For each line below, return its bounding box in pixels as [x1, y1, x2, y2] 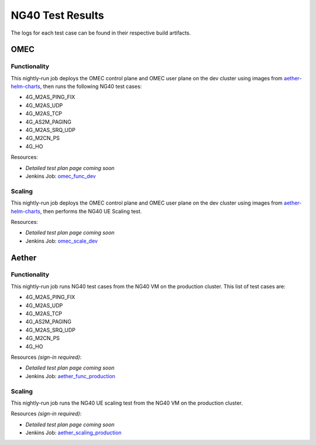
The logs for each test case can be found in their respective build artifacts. [11, 29, 191, 36]
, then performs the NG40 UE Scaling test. [40, 208, 142, 215]
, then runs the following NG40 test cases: [40, 83, 142, 90]
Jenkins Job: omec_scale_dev [25, 237, 98, 244]
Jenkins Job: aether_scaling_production [25, 429, 122, 436]
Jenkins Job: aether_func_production [25, 372, 115, 379]
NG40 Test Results [11, 9, 105, 22]
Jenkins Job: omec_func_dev [25, 173, 96, 179]
